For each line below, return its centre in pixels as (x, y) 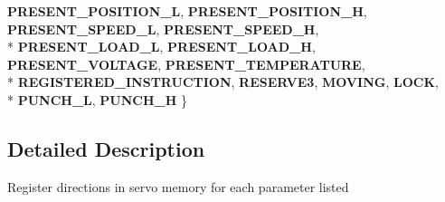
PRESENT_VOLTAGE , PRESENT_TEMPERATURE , (186, 64)
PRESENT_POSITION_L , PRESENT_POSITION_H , (187, 11)
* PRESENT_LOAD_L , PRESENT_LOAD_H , (161, 47)
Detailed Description (106, 148)
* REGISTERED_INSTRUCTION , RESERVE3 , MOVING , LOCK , (223, 82)
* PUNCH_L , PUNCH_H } (97, 99)
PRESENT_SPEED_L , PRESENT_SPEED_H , (163, 29)
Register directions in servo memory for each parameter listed (178, 186)
